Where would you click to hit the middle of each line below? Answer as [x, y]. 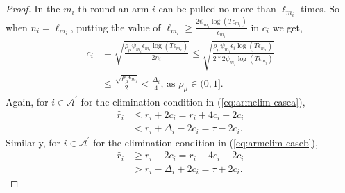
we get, [287, 27]
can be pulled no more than [217, 8]
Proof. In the [33, 8]
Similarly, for [33, 142]
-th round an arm [112, 8]
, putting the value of [116, 27]
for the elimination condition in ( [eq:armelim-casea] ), [193, 101]
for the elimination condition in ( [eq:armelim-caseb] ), [205, 142]
